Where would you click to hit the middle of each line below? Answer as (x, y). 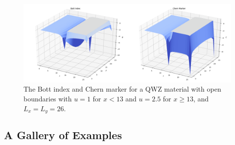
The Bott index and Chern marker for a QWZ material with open (122, 89)
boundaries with (48, 99)
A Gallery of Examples (63, 135)
